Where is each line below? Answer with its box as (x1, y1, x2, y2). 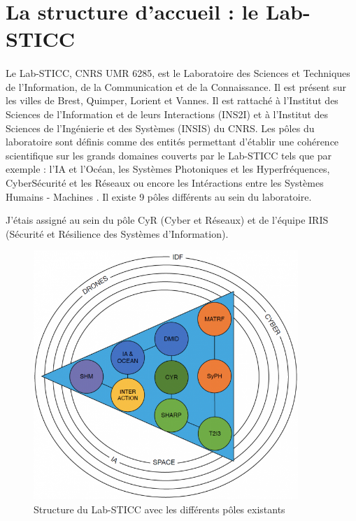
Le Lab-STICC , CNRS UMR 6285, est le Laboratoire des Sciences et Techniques (6, 66, 350, 80)
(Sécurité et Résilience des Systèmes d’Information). (6, 226, 229, 241)
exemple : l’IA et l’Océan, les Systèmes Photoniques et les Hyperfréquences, (6, 162, 330, 176)
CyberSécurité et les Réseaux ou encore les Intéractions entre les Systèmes (6, 175, 324, 190)
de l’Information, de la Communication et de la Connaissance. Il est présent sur (6, 79, 346, 94)
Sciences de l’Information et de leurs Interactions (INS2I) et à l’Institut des (6, 106, 328, 121)
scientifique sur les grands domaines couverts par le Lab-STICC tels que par (6, 148, 332, 162)
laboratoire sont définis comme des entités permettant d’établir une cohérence (6, 134, 339, 149)
